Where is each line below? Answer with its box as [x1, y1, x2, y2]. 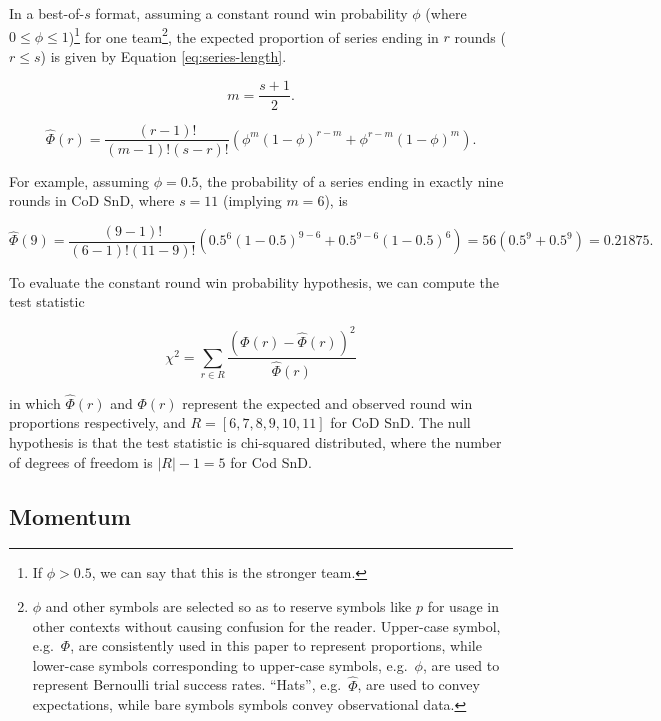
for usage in [427, 595, 499, 616]
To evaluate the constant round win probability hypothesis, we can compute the [9, 271, 499, 292]
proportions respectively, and [9, 412, 186, 433]
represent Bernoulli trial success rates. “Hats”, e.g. [32, 674, 342, 695]
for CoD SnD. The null [330, 412, 471, 433]
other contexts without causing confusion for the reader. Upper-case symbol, [32, 615, 501, 636]
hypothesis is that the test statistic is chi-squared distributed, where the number [9, 432, 502, 452]
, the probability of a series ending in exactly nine [198, 170, 504, 191]
